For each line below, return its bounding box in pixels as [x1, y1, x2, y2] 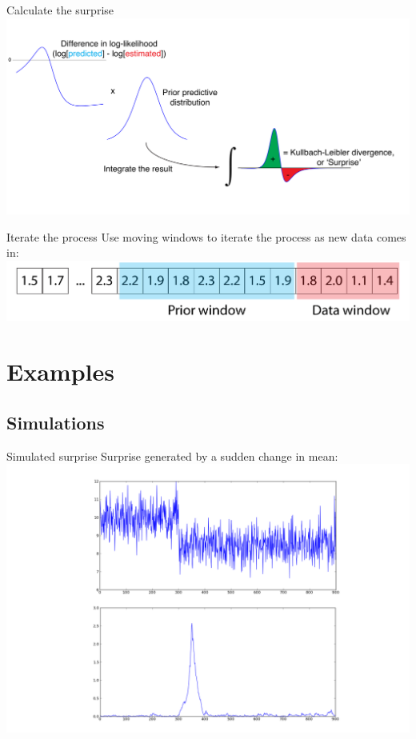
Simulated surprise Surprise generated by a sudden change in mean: [6, 447, 338, 464]
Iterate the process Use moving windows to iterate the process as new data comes [6, 228, 406, 245]
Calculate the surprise [6, 2, 114, 18]
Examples [6, 355, 114, 388]
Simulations [6, 409, 105, 434]
